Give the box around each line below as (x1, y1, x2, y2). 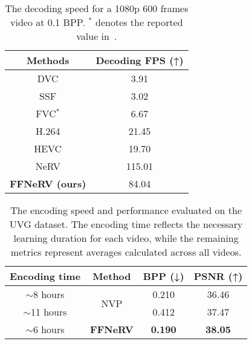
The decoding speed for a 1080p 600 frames (5, 1, 189, 15)
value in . (76, 29, 117, 43)
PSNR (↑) (193, 269, 243, 283)
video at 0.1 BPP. (10, 15, 85, 29)
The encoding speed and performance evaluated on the (10, 203, 242, 217)
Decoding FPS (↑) (95, 53, 184, 67)
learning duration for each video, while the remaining (13, 231, 239, 245)
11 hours (30, 305, 67, 319)
